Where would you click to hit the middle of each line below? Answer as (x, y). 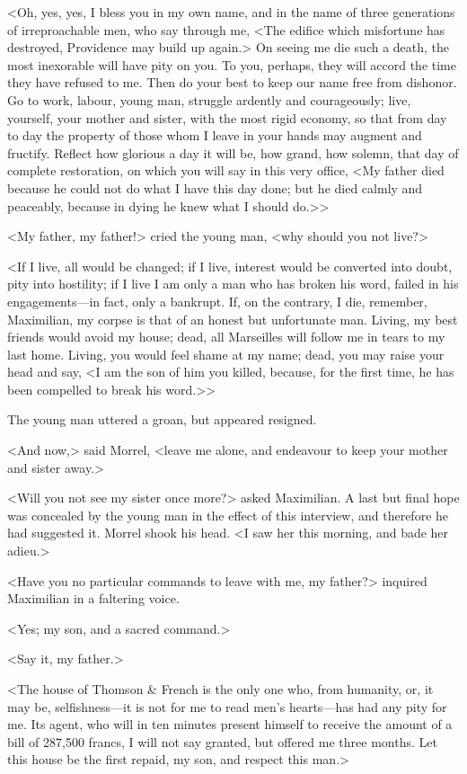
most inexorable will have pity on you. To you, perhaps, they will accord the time (232, 64)
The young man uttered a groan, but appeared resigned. (162, 419)
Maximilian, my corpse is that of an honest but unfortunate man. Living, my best (233, 319)
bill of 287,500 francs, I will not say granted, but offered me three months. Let (222, 741)
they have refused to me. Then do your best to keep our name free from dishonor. (232, 82)
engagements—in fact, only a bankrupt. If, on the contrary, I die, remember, (217, 301)
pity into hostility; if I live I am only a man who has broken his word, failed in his (233, 284)
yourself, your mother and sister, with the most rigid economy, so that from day (227, 117)
